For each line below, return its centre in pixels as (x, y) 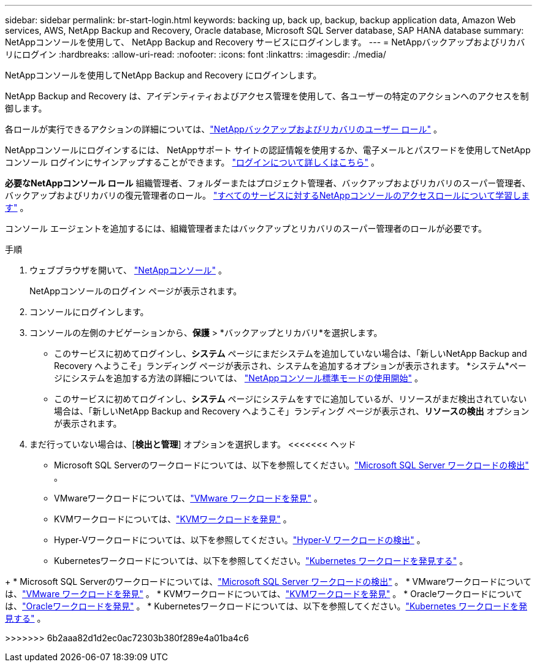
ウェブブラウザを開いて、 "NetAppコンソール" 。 (128, 270)
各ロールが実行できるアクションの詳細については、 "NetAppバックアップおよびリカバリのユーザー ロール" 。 (224, 129)
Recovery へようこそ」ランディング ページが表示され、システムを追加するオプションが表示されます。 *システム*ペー (290, 366)
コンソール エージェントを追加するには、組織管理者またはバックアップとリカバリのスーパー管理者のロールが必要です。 (246, 228)
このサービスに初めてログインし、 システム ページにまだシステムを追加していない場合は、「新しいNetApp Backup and (291, 353)
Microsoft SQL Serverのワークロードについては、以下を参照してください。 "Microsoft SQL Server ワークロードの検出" (291, 465)
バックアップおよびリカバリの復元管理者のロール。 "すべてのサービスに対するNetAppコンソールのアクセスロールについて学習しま (267, 195)
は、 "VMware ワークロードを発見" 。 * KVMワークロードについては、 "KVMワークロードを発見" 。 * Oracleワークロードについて (264, 594)
